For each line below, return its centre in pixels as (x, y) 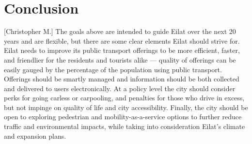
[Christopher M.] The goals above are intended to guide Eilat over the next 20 (120, 31)
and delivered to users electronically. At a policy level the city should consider (120, 88)
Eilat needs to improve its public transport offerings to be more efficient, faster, (122, 50)
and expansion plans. (35, 136)
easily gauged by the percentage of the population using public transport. (113, 69)
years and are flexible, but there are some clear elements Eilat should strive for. (122, 40)
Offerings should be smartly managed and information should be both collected (122, 79)
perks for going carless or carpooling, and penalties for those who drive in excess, (124, 98)
